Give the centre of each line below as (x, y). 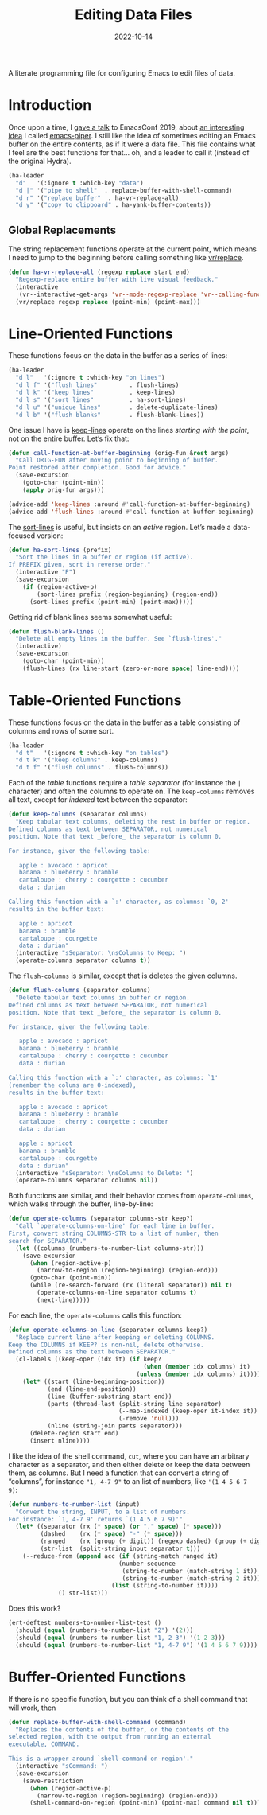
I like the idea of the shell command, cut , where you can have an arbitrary (129, 1456)
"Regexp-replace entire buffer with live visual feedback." (117, 279)
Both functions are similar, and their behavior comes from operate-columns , (131, 1196)
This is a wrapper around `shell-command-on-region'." (101, 1759)
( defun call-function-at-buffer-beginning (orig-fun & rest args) (118, 453)
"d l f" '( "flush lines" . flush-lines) (97, 385)
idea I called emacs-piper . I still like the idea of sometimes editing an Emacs (132, 135)
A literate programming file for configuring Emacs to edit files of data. (122, 72)
